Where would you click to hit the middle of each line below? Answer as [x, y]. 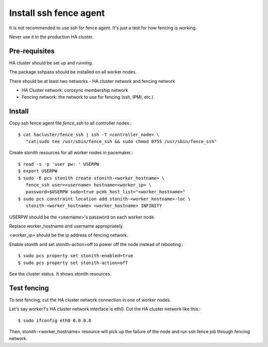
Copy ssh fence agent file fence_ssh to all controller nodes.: [70, 123]
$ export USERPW [38, 171]
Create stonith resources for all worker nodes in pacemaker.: [71, 153]
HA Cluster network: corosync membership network [75, 90]
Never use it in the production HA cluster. [51, 37]
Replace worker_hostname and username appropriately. [67, 226]
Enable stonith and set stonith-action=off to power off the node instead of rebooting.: [96, 244]
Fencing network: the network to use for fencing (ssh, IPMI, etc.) [88, 97]
